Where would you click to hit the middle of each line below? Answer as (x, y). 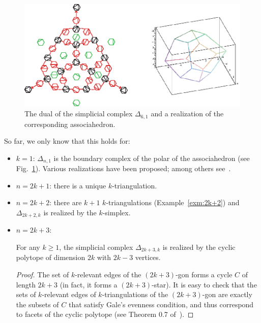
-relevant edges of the (108, 274)
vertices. (148, 257)
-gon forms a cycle (204, 274)
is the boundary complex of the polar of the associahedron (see (152, 158)
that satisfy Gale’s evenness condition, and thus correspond (161, 304)
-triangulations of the (135, 294)
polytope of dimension (51, 257)
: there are (66, 202)
